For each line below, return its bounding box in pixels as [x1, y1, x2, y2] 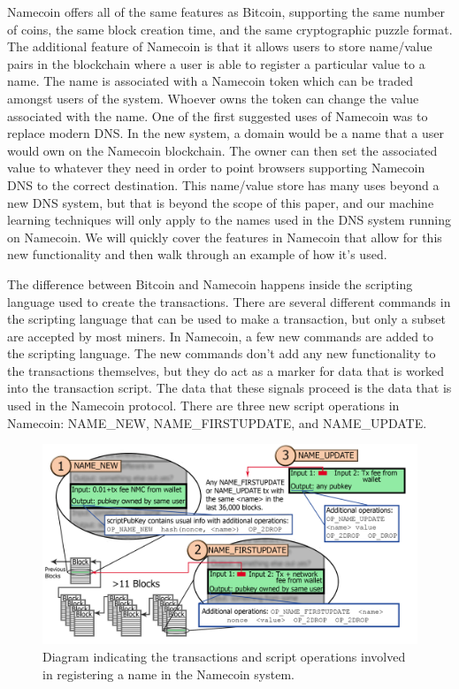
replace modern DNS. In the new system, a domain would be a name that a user [7, 124, 445, 142]
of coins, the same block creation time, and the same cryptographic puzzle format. [7, 19, 453, 38]
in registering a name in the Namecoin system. [42, 664, 295, 683]
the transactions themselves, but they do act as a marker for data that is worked [7, 361, 445, 379]
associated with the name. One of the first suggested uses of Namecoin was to [7, 106, 428, 125]
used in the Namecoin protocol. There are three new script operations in [7, 396, 400, 415]
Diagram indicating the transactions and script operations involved [42, 647, 406, 665]
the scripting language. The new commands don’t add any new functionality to [7, 344, 436, 363]
